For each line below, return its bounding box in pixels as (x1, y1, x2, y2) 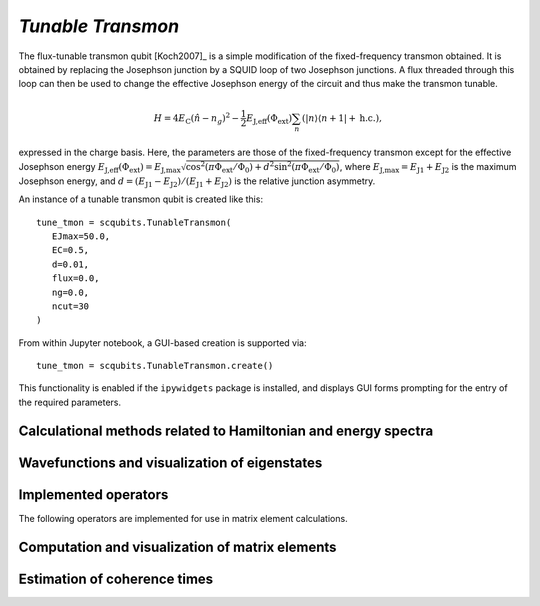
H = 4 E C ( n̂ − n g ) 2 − (153, 110, 240, 126)
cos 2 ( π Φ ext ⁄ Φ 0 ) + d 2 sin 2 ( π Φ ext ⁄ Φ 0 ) (185, 160, 340, 175)
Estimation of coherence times (18, 570, 214, 587)
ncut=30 (51, 300, 90, 312)
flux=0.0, (51, 273, 100, 284)
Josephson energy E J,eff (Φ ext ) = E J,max (18, 160, 182, 175)
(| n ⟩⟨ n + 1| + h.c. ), (301, 112, 382, 124)
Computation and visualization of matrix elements (18, 538, 337, 555)
